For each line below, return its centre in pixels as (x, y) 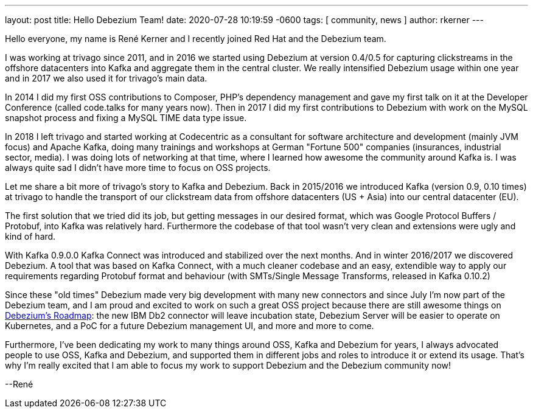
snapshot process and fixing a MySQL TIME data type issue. (126, 118)
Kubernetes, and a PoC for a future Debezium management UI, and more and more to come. (190, 326)
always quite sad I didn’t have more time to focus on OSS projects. (138, 168)
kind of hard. (30, 236)
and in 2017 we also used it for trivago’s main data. (106, 78)
